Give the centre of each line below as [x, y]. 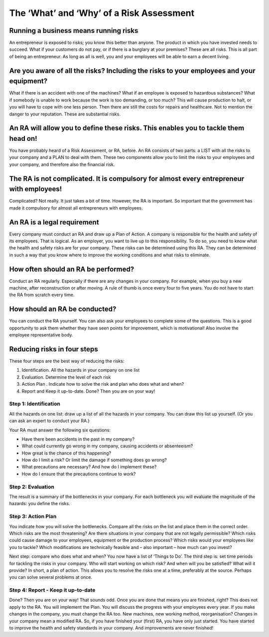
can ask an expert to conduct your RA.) [49, 421]
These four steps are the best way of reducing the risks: [67, 361]
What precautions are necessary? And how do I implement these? [89, 467]
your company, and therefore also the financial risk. [62, 164]
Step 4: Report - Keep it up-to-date [52, 590]
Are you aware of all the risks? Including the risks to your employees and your [133, 70]
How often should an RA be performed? [72, 269]
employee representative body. [41, 335]
